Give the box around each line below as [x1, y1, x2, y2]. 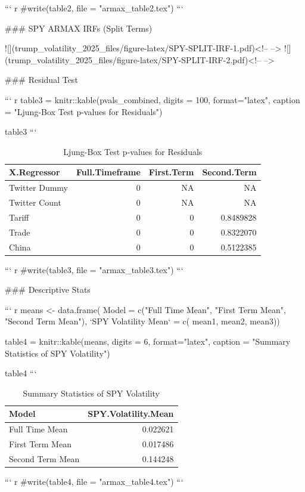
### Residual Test [5, 73, 78, 86]
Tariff [9, 211, 29, 223]
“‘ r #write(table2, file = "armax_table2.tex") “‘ [5, 2, 183, 14]
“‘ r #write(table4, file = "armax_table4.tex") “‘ [5, 475, 183, 488]
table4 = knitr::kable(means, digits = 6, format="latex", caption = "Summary [5, 335, 291, 348]
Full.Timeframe [76, 166, 141, 178]
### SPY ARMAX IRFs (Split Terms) [5, 21, 152, 34]
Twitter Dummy [9, 181, 69, 194]
